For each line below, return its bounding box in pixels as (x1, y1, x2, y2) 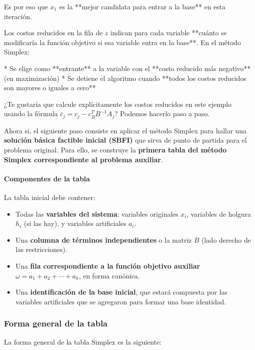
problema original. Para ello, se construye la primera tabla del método (4, 144, 227, 154)
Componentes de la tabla (4, 173, 90, 183)
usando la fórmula (4, 108, 58, 119)
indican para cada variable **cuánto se (110, 27, 227, 38)
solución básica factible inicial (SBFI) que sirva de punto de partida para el (4, 135, 247, 145)
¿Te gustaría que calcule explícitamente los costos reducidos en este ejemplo (4, 99, 232, 109)
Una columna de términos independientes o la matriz (15, 234, 192, 245)
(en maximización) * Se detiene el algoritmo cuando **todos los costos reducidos (4, 73, 247, 83)
